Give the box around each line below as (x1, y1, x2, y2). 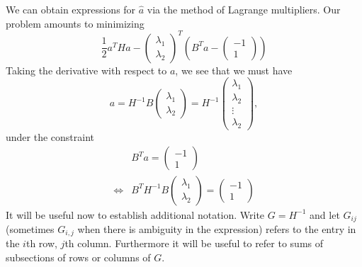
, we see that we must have (175, 62, 293, 77)
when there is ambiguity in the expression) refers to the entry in (77, 221, 356, 236)
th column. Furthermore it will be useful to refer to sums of (64, 236, 324, 251)
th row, (26, 236, 57, 251)
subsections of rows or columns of (6, 250, 151, 265)
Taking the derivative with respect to (6, 62, 167, 77)
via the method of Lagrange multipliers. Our (147, 2, 341, 16)
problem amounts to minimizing (6, 16, 145, 30)
